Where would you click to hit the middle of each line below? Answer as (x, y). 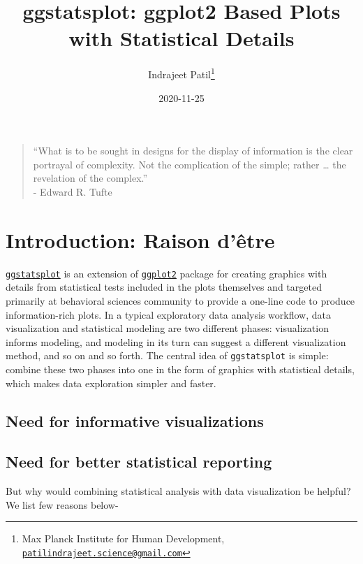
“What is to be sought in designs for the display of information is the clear (193, 151)
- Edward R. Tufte (73, 191)
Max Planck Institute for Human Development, (123, 538)
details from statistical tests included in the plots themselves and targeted (164, 287)
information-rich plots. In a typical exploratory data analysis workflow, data (168, 314)
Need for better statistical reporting (139, 462)
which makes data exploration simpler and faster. (111, 383)
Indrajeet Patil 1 (181, 73)
